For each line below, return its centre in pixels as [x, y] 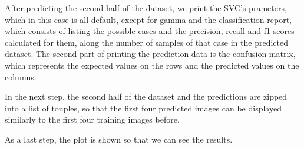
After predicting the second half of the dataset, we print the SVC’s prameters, [146, 8]
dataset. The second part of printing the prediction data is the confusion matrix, [150, 54]
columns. [21, 77]
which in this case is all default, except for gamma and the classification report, [148, 19]
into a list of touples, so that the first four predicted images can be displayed [143, 108]
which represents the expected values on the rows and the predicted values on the [152, 65]
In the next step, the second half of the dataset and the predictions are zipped [146, 96]
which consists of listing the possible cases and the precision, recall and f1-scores [150, 31]
